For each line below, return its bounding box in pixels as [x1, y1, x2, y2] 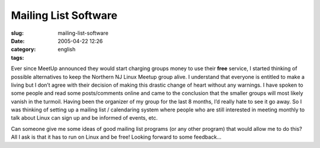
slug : [11, 29, 24, 37]
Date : [11, 37, 25, 44]
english [57, 46, 76, 53]
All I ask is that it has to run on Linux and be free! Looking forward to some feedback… [11, 133, 222, 141]
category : [11, 46, 36, 53]
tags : [11, 54, 24, 61]
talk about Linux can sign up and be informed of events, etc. [11, 114, 158, 121]
